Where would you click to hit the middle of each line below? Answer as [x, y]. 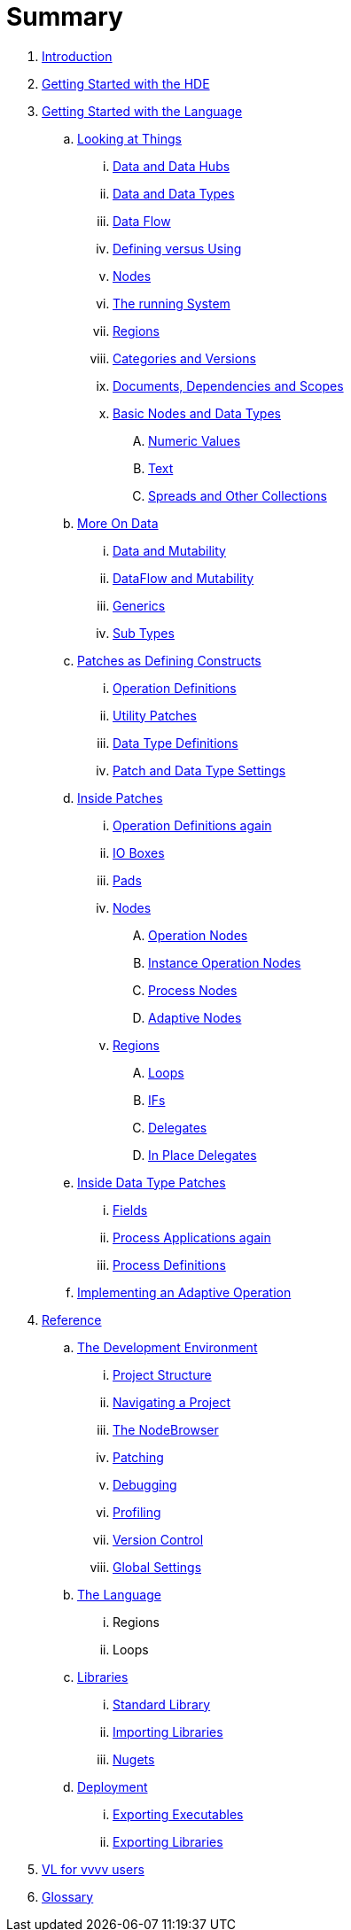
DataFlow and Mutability [183, 578]
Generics [139, 605]
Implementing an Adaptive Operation [184, 1292]
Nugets [134, 1759]
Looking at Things [129, 138]
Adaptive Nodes [195, 1017]
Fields [130, 1210]
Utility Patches [155, 715]
